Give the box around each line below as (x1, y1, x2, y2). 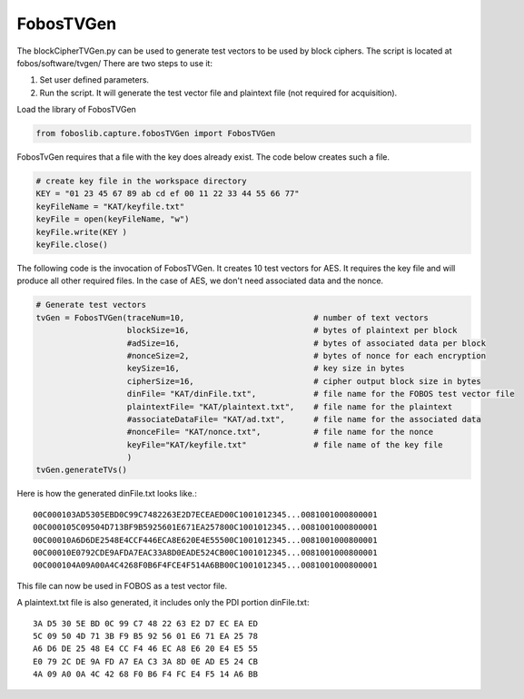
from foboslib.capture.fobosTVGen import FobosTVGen (35, 128, 276, 139)
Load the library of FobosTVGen (16, 104, 136, 115)
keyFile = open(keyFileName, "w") (35, 214, 190, 224)
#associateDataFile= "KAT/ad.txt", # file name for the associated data (126, 414, 481, 424)
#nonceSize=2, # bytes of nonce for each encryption (126, 350, 486, 360)
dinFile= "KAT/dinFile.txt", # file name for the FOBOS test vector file (126, 389, 515, 399)
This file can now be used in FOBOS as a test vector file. (16, 580, 227, 591)
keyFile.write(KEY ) (35, 227, 127, 237)
